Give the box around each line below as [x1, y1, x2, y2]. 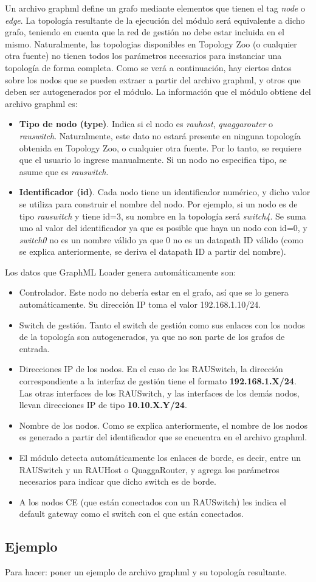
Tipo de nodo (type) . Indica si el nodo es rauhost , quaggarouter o [19, 117, 273, 130]
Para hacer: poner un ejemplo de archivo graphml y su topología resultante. [5, 566, 287, 578]
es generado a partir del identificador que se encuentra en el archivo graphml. [19, 431, 307, 443]
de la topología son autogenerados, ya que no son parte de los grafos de [19, 330, 285, 343]
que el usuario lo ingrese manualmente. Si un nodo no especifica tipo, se [19, 153, 287, 166]
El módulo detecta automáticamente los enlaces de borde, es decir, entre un [19, 451, 301, 463]
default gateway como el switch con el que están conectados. [19, 507, 244, 520]
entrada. [19, 342, 50, 355]
